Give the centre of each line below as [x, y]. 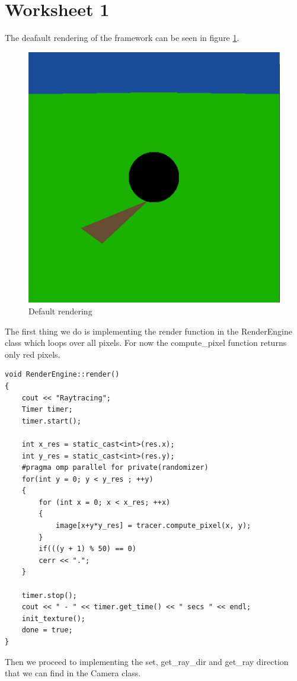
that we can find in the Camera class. [73, 673]
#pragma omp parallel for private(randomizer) [115, 468]
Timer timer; [47, 410]
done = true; [47, 630]
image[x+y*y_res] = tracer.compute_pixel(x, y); [153, 526]
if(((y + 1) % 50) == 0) [87, 549]
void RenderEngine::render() [62, 375]
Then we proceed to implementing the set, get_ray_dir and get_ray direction [147, 661]
